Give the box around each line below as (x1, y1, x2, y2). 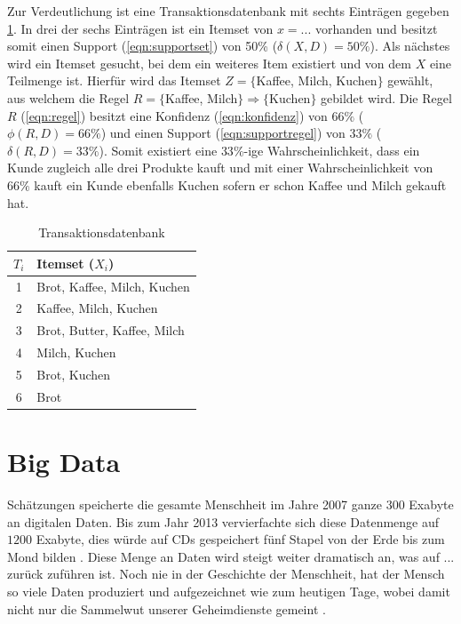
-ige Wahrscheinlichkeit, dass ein (243, 140, 420, 159)
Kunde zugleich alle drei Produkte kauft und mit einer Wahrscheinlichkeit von (7, 158, 433, 177)
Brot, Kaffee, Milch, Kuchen (36, 276, 190, 295)
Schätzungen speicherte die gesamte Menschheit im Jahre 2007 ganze (7, 495, 383, 513)
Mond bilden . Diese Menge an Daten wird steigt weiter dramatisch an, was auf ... (7, 547, 455, 565)
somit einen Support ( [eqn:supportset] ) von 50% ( (7, 36, 278, 55)
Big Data (7, 444, 121, 480)
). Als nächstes (370, 36, 450, 55)
